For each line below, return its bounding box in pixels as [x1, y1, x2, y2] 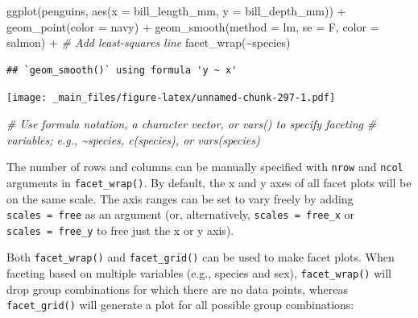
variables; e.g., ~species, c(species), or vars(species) [6, 131, 260, 148]
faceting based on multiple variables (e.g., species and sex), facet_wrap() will [6, 265, 391, 282]
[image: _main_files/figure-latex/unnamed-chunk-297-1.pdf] [6, 92, 336, 104]
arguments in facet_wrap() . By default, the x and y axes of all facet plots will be [6, 174, 412, 190]
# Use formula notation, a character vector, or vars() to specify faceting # [6, 115, 377, 132]
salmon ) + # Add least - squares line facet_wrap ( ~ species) [6, 34, 291, 51]
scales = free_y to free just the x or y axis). [6, 221, 234, 238]
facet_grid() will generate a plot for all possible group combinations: [6, 296, 354, 313]
